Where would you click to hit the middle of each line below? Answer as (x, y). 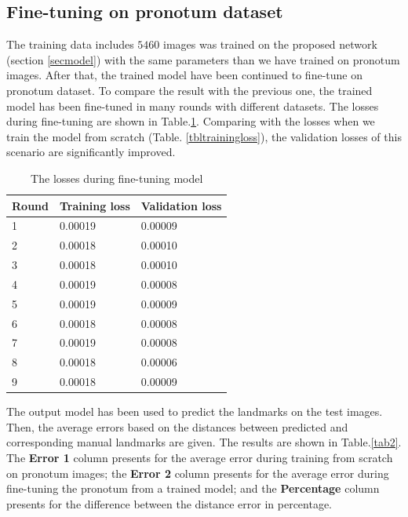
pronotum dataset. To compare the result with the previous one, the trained (189, 90)
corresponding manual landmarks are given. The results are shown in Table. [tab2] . (204, 442)
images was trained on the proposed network (270, 44)
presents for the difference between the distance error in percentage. (169, 503)
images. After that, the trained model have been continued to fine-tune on (184, 75)
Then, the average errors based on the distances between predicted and (177, 426)
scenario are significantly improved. (91, 152)
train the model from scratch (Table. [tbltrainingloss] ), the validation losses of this (204, 136)
